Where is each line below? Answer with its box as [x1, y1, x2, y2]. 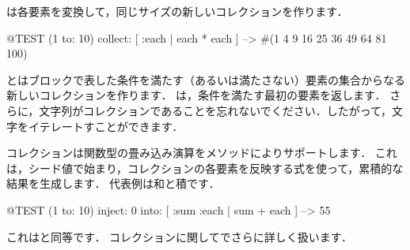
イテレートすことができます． [28, 118, 184, 134]
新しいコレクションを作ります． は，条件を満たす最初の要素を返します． [6, 87, 386, 103]
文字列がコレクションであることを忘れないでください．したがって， [39, 102, 393, 118]
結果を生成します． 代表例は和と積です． [6, 175, 220, 192]
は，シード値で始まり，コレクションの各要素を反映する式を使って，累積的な [6, 159, 404, 176]
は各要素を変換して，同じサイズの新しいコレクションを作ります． [6, 3, 348, 19]
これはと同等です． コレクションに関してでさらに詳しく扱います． [6, 228, 353, 244]
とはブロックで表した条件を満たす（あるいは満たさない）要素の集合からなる [6, 71, 405, 88]
